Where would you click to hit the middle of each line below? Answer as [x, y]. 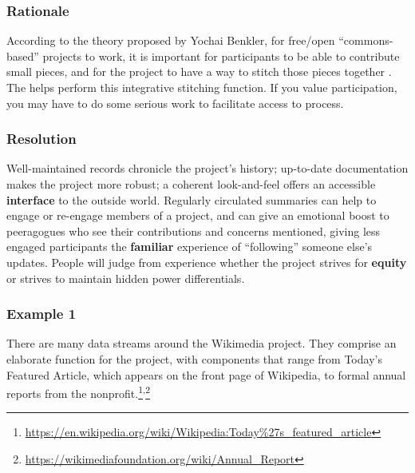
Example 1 [41, 314]
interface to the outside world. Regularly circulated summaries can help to [192, 199]
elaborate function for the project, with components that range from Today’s [194, 358]
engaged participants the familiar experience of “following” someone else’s [190, 246]
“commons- [366, 40]
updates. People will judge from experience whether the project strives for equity [207, 262]
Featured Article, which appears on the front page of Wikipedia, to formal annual [206, 374]
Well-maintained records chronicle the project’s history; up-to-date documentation [207, 168]
